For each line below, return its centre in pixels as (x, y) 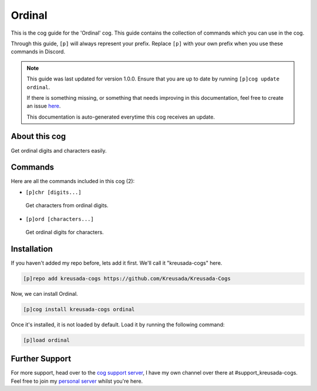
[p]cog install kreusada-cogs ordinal (79, 309)
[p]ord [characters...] (60, 219)
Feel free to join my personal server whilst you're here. (77, 381)
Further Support (41, 359)
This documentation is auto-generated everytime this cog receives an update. (121, 117)
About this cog (38, 136)
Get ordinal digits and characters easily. (59, 150)
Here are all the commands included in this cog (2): (73, 181)
